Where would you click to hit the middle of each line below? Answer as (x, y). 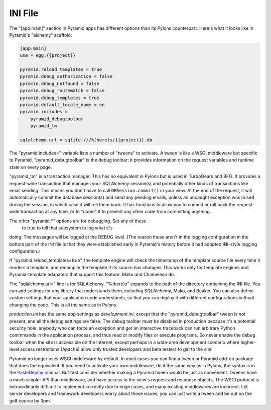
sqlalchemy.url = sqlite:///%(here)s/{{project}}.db (86, 140)
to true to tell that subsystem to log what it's (67, 228)
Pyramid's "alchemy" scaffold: (41, 35)
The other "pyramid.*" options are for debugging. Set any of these (78, 221)
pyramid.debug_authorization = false (66, 76)
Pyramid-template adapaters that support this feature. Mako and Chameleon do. (92, 275)
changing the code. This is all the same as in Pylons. (63, 305)
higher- (248, 342)
